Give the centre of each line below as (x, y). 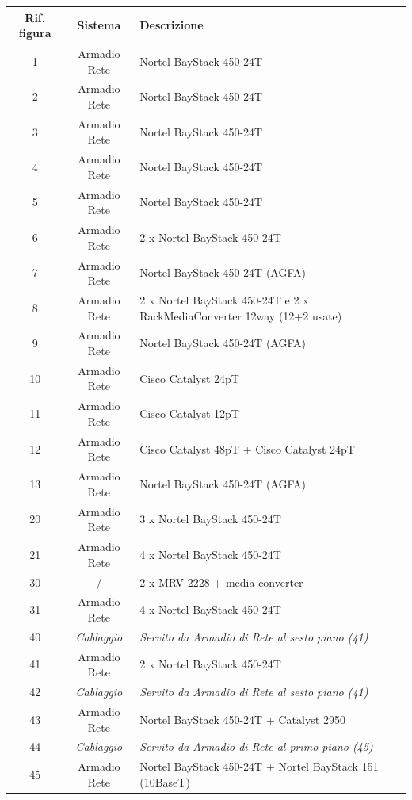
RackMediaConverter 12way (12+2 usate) (241, 315)
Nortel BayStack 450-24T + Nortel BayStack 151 (259, 766)
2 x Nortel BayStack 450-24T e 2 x (224, 300)
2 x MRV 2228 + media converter (221, 582)
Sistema (99, 25)
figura (35, 33)
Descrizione (172, 25)
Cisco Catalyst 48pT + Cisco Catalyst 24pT (247, 448)
